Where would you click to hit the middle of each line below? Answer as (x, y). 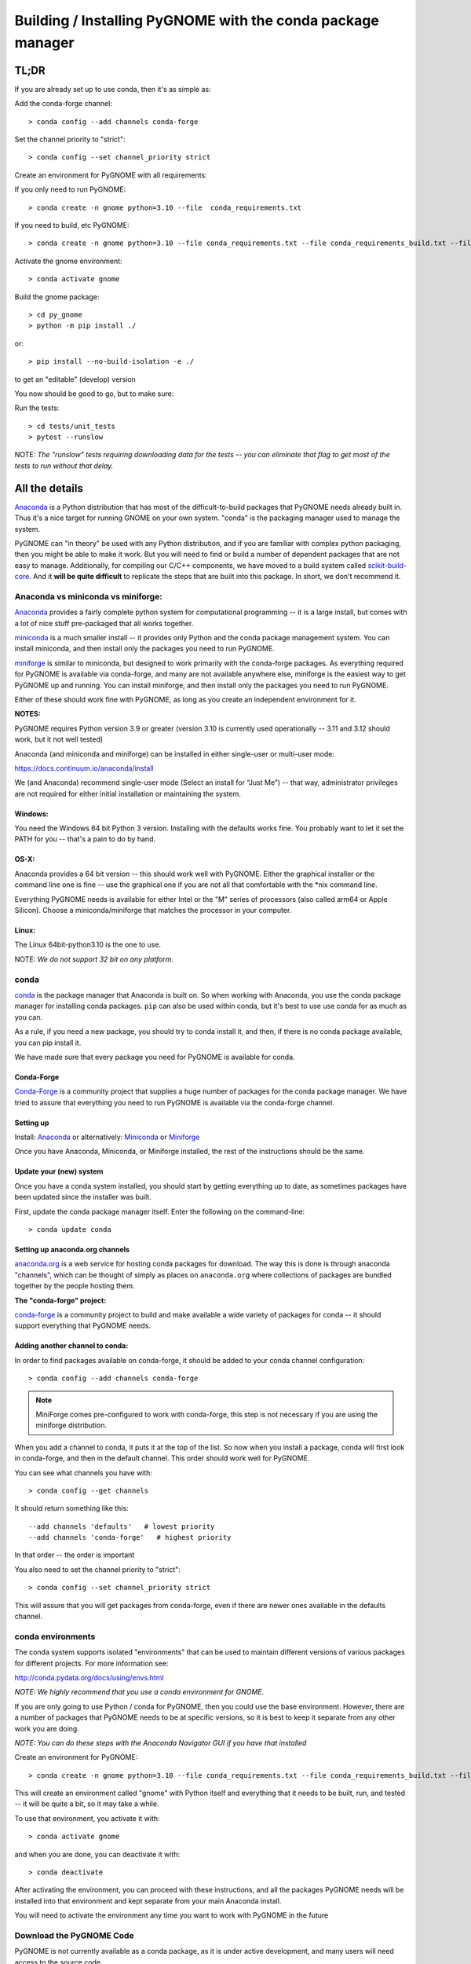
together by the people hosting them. (75, 1286)
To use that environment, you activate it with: (87, 1818)
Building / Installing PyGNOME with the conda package (197, 20)
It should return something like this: (71, 1508)
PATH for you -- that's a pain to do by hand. (85, 839)
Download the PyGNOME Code (74, 1935)
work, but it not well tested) (59, 739)
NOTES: (27, 714)
